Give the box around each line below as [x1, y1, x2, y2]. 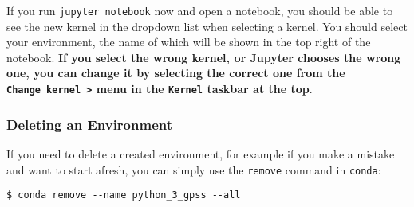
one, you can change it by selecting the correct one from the [6, 64, 345, 81]
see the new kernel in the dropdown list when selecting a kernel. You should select [6, 18, 408, 34]
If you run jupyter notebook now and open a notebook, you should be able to [6, 2, 393, 18]
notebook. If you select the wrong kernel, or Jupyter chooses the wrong [6, 49, 401, 65]
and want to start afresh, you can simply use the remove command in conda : [6, 161, 381, 178]
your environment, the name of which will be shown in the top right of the [6, 33, 371, 50]
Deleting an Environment [6, 114, 173, 134]
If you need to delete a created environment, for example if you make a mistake [6, 145, 395, 162]
